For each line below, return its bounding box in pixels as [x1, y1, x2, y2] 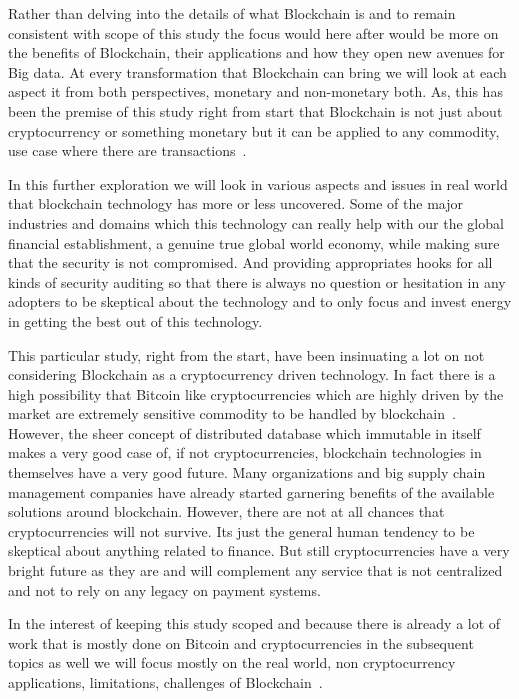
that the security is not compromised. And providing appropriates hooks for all [8, 252, 493, 273]
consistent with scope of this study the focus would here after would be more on [8, 22, 499, 43]
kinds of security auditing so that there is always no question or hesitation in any [8, 271, 506, 292]
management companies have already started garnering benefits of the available [8, 481, 495, 502]
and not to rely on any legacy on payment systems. [8, 579, 321, 600]
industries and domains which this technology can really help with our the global [8, 212, 504, 233]
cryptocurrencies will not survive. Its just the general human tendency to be [8, 520, 475, 541]
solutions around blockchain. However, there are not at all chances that [8, 501, 445, 522]
